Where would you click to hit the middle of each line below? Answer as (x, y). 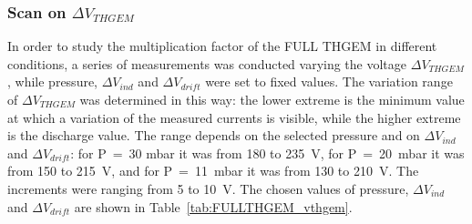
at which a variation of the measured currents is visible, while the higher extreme (234, 117)
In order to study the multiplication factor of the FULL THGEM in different (222, 46)
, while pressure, (53, 81)
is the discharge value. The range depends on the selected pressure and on (214, 135)
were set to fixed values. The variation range (329, 81)
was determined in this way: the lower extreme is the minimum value (272, 99)
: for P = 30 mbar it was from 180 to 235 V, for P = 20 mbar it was (267, 153)
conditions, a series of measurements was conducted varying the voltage (207, 63)
